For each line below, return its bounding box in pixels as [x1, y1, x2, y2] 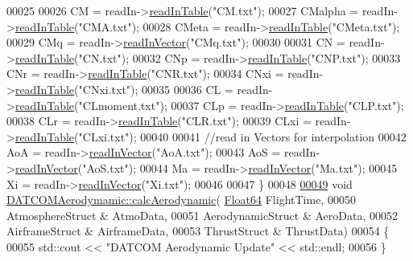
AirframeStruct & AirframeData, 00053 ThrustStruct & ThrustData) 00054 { [6, 222, 390, 239]
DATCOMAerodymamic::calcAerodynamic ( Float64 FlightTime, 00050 [6, 191, 356, 208]
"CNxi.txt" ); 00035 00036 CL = [78, 80, 233, 97]
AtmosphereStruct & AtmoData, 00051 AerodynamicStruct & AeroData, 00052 [6, 206, 398, 223]
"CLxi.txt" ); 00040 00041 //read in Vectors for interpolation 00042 [78, 128, 407, 145]
